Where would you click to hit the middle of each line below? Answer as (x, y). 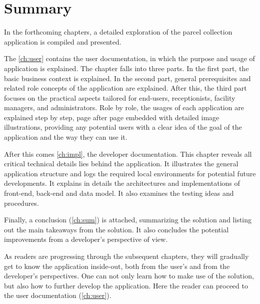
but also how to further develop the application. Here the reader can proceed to (126, 285)
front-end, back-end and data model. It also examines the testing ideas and (119, 193)
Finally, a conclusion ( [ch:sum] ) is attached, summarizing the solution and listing (128, 220)
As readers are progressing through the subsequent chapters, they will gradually (126, 256)
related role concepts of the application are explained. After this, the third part (125, 88)
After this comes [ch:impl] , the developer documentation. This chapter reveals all (128, 154)
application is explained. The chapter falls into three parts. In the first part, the (126, 68)
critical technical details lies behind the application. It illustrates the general (121, 164)
